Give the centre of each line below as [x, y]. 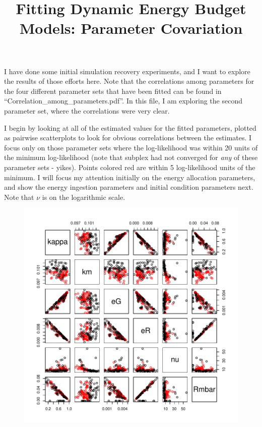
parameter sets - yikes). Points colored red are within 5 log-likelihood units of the [130, 167]
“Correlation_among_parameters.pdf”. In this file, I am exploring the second [123, 101]
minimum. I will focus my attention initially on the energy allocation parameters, [130, 177]
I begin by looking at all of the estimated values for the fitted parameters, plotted [130, 127]
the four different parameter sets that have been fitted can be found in [113, 91]
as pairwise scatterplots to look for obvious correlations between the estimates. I [128, 138]
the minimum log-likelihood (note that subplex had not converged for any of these [131, 157]
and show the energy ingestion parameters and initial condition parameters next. [129, 187]
